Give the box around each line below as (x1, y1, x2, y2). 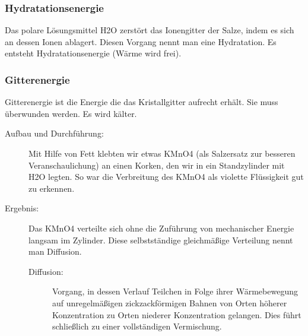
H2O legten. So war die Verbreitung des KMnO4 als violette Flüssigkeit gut (28, 170, 304, 183)
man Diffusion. (28, 245, 82, 258)
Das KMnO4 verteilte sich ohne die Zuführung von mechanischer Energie (28, 221, 294, 234)
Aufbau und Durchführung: (5, 127, 104, 140)
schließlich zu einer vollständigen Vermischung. (52, 320, 222, 332)
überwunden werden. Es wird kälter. (5, 107, 137, 119)
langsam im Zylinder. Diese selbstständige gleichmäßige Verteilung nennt (28, 233, 293, 246)
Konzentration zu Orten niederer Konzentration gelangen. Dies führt (52, 308, 301, 321)
